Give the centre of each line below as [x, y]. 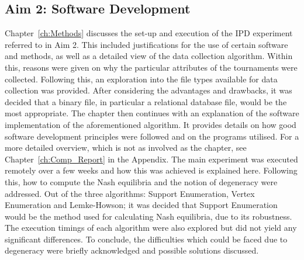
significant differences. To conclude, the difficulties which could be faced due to [146, 239]
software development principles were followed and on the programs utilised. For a [152, 136]
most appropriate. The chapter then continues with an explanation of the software [152, 113]
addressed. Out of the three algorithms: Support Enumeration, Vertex [130, 193]
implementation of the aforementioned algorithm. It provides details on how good [151, 124]
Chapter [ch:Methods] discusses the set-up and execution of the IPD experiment [149, 33]
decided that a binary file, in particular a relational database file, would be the [146, 101]
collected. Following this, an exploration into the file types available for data [141, 79]
